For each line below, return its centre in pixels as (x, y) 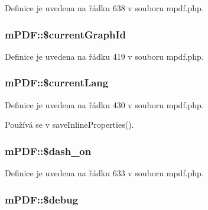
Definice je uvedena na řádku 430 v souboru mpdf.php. (104, 104)
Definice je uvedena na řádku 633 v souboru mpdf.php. (104, 173)
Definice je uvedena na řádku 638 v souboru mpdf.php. (104, 8)
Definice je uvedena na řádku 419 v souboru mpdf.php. (104, 56)
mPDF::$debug (42, 199)
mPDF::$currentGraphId (66, 34)
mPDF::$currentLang (57, 83)
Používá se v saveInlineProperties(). (69, 125)
